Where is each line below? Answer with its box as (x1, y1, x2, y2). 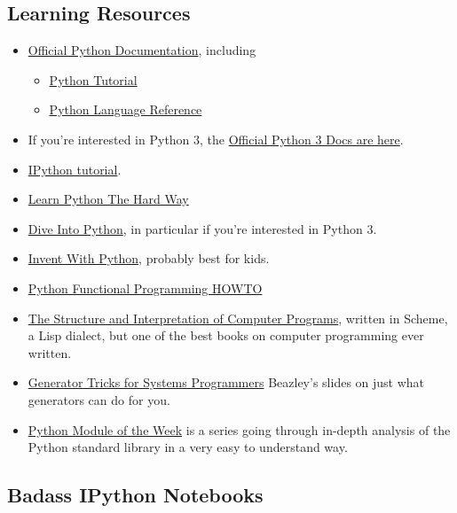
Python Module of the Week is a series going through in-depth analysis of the (28, 420, 451, 439)
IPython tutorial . (28, 159, 122, 178)
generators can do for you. (28, 390, 170, 408)
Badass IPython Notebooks (7, 481, 264, 509)
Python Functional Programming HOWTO (28, 278, 263, 297)
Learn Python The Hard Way (28, 190, 189, 208)
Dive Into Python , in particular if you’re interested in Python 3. (28, 219, 377, 237)
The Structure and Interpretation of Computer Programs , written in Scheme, (28, 308, 448, 327)
